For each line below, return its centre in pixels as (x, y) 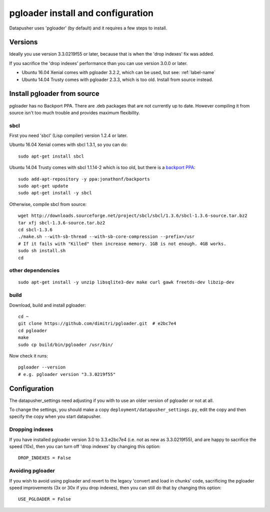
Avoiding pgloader (32, 471)
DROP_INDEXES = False (44, 458)
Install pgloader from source (54, 94)
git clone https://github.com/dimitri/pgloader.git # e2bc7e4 (97, 323)
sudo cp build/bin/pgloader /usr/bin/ (66, 344)
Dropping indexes (31, 429)
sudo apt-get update (43, 186)
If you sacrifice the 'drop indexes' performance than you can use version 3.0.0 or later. (98, 63)
